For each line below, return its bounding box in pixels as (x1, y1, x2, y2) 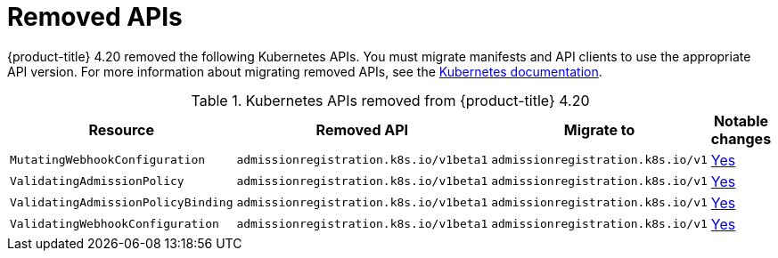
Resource (88, 120, 155, 139)
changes (710, 129, 772, 148)
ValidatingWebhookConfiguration (10, 217, 219, 231)
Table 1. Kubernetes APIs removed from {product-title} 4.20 (191, 91, 590, 109)
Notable (713, 111, 769, 130)
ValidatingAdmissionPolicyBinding (10, 196, 233, 210)
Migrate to (563, 120, 635, 139)
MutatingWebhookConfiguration (10, 153, 206, 167)
